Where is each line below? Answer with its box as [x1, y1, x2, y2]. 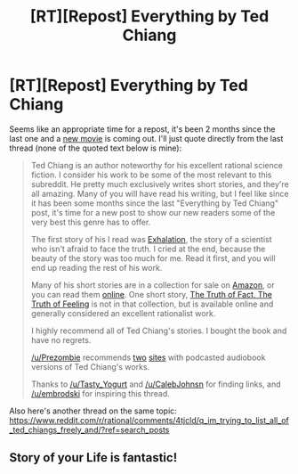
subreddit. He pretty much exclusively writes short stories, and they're [30, 178, 289, 189]
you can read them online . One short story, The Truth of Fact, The [30, 289, 273, 299]
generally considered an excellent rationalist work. [30, 307, 216, 318]
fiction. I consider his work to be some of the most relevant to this [30, 169, 272, 180]
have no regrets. [30, 334, 92, 345]
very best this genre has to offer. [30, 217, 151, 227]
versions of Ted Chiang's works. [30, 361, 150, 372]
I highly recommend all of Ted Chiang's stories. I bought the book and [30, 325, 287, 336]
